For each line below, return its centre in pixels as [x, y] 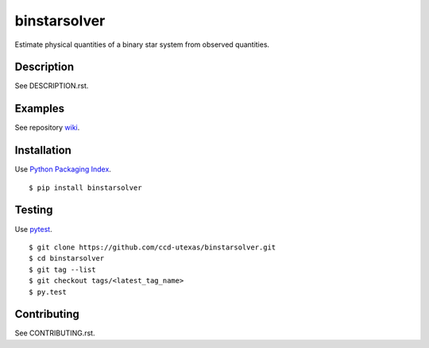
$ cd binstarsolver [67, 259]
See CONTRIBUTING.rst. [55, 333]
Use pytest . [33, 229]
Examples [40, 108]
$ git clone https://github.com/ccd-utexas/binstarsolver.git [153, 247]
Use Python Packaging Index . [63, 169]
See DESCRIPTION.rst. [52, 86]
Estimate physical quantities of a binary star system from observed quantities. [142, 44]
